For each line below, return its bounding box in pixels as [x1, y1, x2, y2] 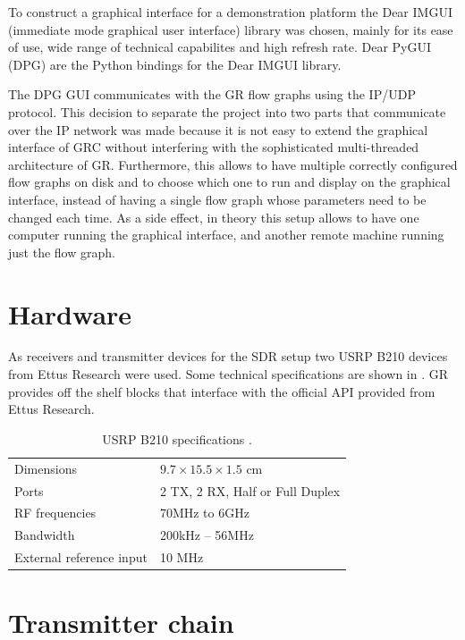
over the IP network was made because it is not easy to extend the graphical [8, 120, 428, 139]
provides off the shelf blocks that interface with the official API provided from [8, 382, 435, 400]
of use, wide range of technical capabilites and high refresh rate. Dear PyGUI [8, 38, 432, 56]
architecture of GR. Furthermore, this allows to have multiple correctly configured [8, 155, 458, 173]
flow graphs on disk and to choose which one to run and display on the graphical [8, 173, 451, 191]
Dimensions [14, 459, 77, 477]
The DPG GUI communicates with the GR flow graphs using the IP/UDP [8, 85, 416, 104]
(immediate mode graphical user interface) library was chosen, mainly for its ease [8, 20, 453, 38]
